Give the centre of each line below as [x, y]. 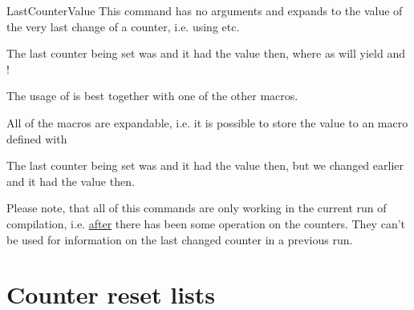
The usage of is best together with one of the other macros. [152, 96]
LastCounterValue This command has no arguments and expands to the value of [205, 10]
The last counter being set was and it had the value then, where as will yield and [206, 53]
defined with [37, 138]
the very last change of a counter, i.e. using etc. [123, 26]
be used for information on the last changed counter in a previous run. [180, 239]
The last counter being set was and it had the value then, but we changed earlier [205, 165]
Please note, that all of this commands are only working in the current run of [197, 208]
